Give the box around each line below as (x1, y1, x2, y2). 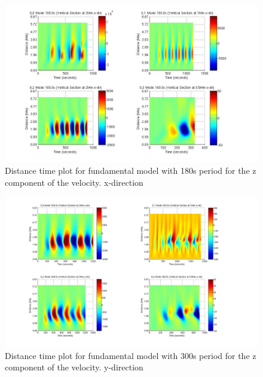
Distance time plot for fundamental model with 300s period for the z (5, 349, 256, 361)
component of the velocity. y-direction (5, 361, 143, 373)
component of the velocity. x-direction (5, 176, 143, 188)
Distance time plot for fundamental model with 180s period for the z (5, 164, 256, 177)
